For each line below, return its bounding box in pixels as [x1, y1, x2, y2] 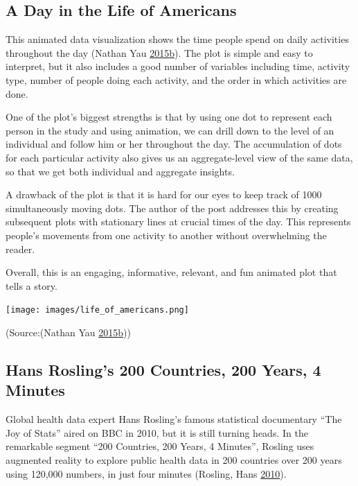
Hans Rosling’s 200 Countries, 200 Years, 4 [6, 358, 321, 380]
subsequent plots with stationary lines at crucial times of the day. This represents [6, 214, 351, 229]
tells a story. [6, 278, 57, 293]
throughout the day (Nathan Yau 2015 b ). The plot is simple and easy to [6, 45, 313, 60]
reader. [6, 241, 35, 256]
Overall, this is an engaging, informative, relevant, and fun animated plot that [6, 265, 337, 279]
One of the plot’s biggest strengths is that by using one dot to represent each [6, 110, 332, 124]
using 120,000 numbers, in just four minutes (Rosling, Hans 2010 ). [6, 466, 287, 480]
